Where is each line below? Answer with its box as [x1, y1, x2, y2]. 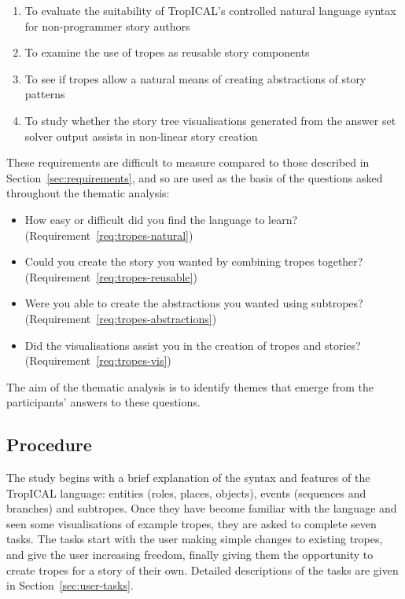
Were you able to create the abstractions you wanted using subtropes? [24, 295, 363, 311]
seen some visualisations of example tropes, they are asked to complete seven [6, 515, 377, 531]
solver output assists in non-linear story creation [24, 127, 258, 144]
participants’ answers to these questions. [6, 394, 201, 410]
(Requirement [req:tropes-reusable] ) [24, 268, 197, 285]
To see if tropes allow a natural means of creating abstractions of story [24, 70, 366, 86]
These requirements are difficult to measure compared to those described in [6, 154, 370, 171]
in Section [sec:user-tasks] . [6, 577, 134, 593]
